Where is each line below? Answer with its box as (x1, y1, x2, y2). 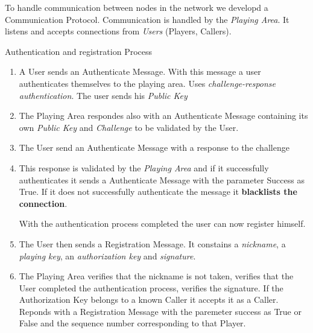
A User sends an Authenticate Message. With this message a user (19, 65, 261, 78)
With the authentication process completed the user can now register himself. (19, 217, 306, 230)
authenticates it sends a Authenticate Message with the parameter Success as (19, 173, 305, 186)
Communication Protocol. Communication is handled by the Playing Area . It (5, 13, 289, 25)
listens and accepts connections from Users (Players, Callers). (5, 25, 232, 37)
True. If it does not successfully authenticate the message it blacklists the (19, 185, 297, 198)
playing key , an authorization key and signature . (19, 249, 196, 262)
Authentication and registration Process (5, 45, 153, 57)
